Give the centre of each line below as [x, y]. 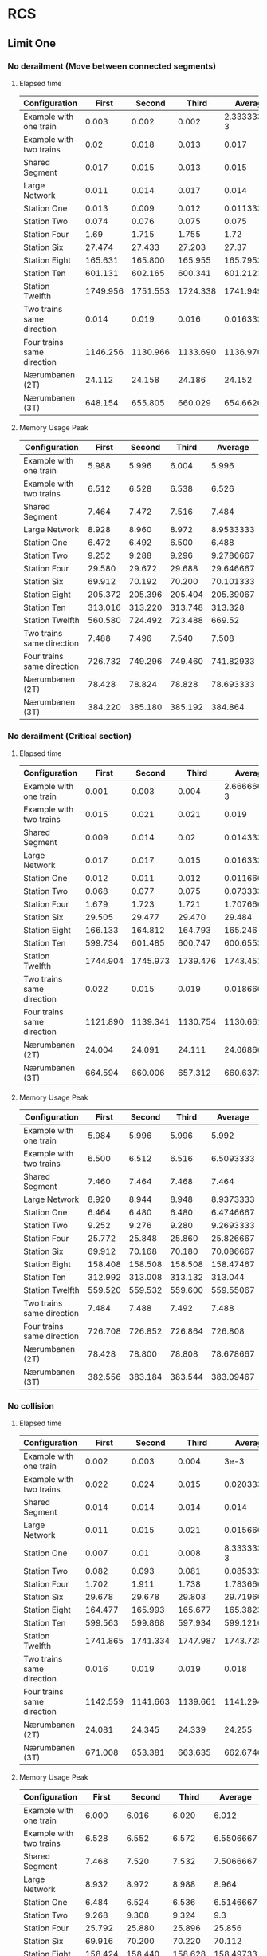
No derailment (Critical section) [70, 736]
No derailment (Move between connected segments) [112, 66]
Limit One [32, 43]
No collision [31, 1406]
